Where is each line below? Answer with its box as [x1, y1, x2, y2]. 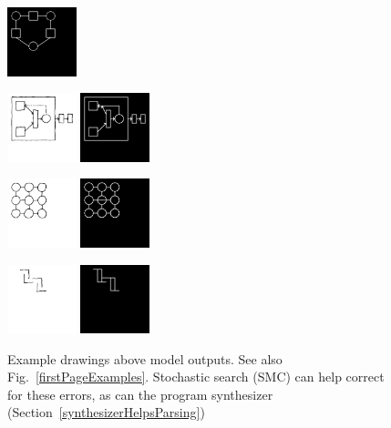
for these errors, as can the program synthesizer [7, 384, 273, 403]
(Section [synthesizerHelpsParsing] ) [7, 403, 205, 422]
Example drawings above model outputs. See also [7, 349, 283, 368]
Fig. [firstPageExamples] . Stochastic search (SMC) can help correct [7, 367, 385, 386]
